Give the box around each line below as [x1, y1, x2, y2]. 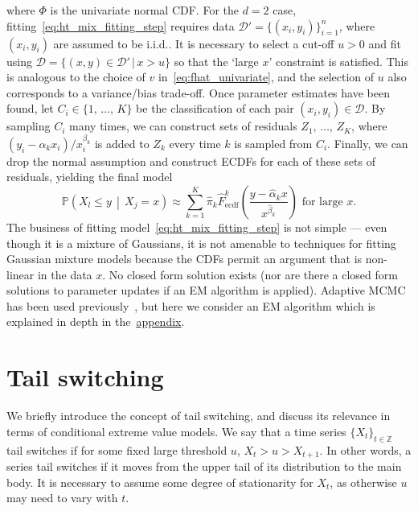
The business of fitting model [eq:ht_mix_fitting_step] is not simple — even [6, 218, 387, 235]
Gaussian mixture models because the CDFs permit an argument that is [6, 250, 363, 267]
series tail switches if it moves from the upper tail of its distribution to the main [6, 458, 402, 475]
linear [6, 266, 35, 282]
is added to [94, 134, 150, 151]
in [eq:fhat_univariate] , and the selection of [158, 68, 375, 85]
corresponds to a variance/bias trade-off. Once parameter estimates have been [6, 84, 390, 101]
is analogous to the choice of [6, 68, 145, 85]
